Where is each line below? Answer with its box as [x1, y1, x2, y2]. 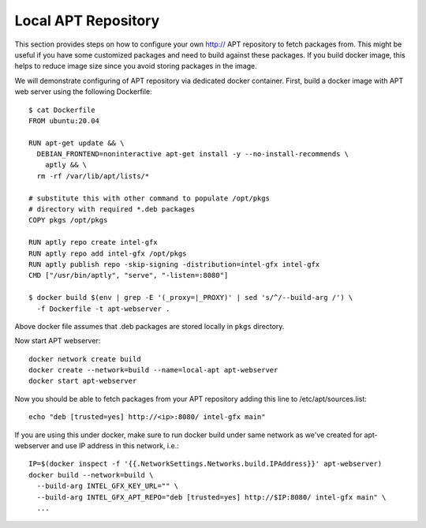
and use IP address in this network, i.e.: [50, 441, 179, 451]
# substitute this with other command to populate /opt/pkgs [28, 193, 270, 203]
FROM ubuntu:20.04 [28, 116, 100, 125]
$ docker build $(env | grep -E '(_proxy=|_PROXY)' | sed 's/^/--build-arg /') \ [28, 293, 353, 302]
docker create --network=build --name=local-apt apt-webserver [28, 365, 278, 375]
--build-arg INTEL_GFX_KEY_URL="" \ [36, 481, 179, 491]
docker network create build [28, 354, 141, 363]
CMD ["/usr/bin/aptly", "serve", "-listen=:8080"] [28, 271, 229, 280]
